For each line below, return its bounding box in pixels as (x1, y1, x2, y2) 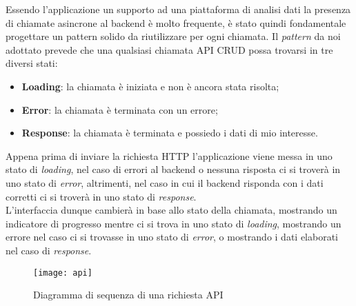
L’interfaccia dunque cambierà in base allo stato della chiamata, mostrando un (6, 203, 337, 217)
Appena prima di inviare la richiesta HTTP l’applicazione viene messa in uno (6, 148, 333, 163)
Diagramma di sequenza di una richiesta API (33, 287, 224, 302)
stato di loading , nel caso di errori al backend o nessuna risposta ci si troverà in (6, 162, 341, 176)
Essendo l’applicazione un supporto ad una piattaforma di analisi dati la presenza (6, 2, 351, 16)
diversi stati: (6, 56, 58, 70)
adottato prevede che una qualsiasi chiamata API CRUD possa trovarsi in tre (6, 42, 333, 57)
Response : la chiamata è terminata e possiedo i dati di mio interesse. (21, 125, 318, 140)
